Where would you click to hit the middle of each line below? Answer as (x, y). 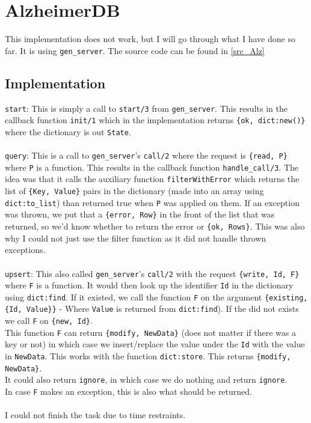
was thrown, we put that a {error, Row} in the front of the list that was (140, 214)
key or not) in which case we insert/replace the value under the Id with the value (155, 344)
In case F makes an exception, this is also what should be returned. (128, 391)
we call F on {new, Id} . (49, 321)
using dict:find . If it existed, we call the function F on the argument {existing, (156, 297)
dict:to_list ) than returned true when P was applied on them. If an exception (152, 202)
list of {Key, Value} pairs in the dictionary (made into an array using (134, 191)
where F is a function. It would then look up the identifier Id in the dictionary (149, 285)
